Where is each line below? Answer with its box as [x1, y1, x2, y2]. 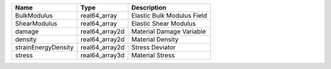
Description [131, 4, 167, 11]
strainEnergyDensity [15, 43, 74, 51]
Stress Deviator [131, 43, 176, 51]
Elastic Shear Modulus [131, 19, 196, 27]
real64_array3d [80, 51, 125, 59]
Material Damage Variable [131, 27, 206, 36]
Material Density [131, 35, 179, 44]
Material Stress [131, 51, 175, 59]
